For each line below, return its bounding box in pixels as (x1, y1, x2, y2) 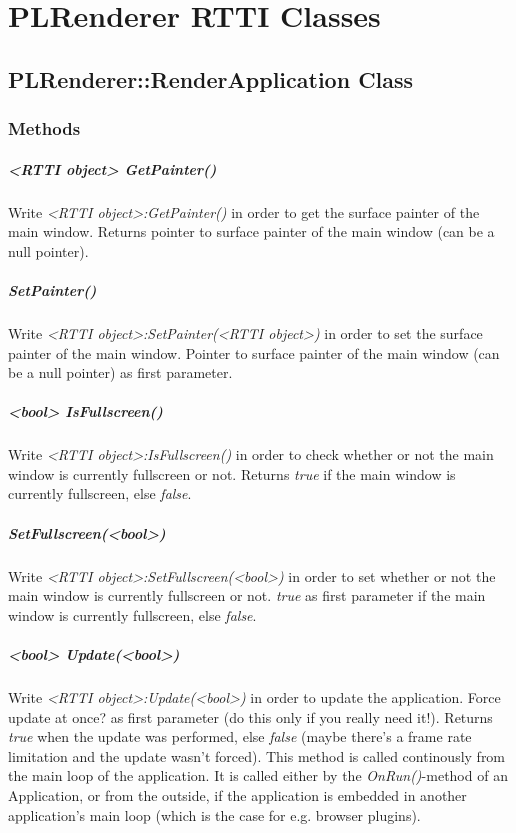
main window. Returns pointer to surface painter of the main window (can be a (8, 221, 495, 242)
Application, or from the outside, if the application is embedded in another (8, 784, 467, 805)
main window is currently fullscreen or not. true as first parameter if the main (8, 585, 486, 606)
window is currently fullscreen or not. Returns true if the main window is (8, 463, 456, 484)
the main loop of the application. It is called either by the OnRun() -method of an (8, 765, 508, 786)
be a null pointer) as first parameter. (8, 362, 233, 383)
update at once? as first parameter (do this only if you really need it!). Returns (8, 706, 493, 727)
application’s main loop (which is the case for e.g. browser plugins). (8, 804, 421, 825)
